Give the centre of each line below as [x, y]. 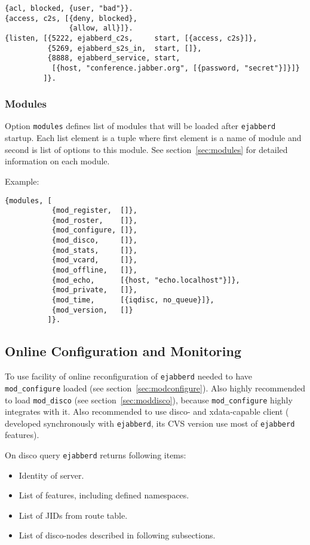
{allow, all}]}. [101, 28]
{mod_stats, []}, [94, 250]
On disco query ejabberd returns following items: [96, 455]
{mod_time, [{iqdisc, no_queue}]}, [133, 300]
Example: [22, 181]
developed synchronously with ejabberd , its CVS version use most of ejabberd [150, 423]
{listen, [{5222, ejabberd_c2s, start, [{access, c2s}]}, [131, 38]
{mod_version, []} [92, 310]
